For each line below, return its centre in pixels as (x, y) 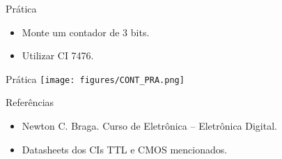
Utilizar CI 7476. (58, 55)
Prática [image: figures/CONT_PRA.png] (95, 78)
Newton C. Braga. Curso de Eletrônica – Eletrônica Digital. (149, 126)
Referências (30, 102)
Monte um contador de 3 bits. (86, 32)
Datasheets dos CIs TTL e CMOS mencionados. (125, 149)
